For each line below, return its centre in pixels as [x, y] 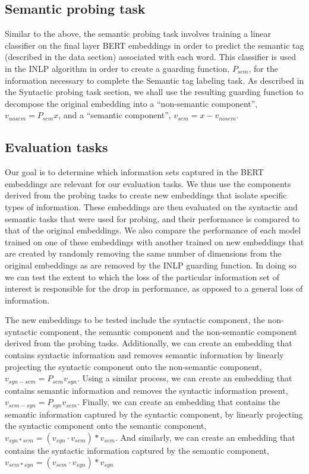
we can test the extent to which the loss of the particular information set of [142, 276]
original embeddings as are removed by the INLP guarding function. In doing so [151, 265]
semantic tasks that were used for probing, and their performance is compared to [152, 218]
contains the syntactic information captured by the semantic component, [137, 450]
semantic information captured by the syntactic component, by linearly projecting [154, 414]
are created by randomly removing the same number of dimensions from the [143, 253]
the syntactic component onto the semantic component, [106, 426]
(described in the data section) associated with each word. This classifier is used [150, 57]
